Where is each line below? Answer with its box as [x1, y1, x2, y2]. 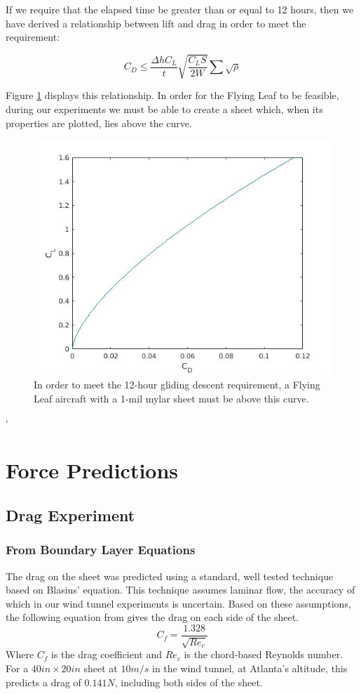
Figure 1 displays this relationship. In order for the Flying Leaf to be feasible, [6, 88, 339, 103]
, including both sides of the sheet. [114, 674, 263, 689]
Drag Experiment [6, 504, 135, 525]
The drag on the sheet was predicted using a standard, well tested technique [6, 568, 334, 583]
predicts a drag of [6, 674, 81, 689]
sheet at [83, 661, 118, 676]
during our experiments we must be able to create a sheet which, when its [6, 101, 323, 116]
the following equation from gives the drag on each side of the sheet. [6, 610, 299, 624]
